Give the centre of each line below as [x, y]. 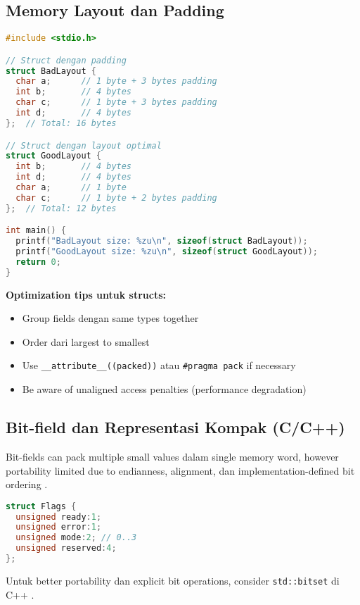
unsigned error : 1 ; [59, 527]
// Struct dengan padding [66, 60]
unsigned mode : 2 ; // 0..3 [76, 538]
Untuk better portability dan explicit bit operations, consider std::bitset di [173, 580]
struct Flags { [41, 506]
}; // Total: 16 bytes [61, 123]
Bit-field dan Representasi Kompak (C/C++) [175, 427]
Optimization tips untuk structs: [86, 294]
